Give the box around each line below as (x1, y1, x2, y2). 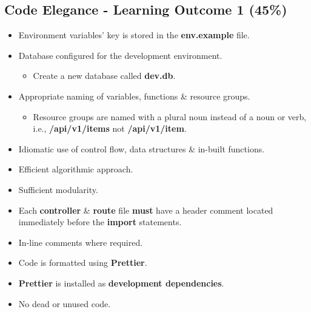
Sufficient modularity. (18, 183, 98, 195)
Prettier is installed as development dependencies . (18, 276, 224, 289)
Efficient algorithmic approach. (18, 163, 133, 175)
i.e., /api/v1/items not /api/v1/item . (33, 122, 187, 135)
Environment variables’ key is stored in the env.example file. (18, 29, 250, 41)
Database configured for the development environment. (18, 49, 222, 61)
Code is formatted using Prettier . (18, 256, 147, 269)
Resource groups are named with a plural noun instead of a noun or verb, (33, 110, 307, 123)
